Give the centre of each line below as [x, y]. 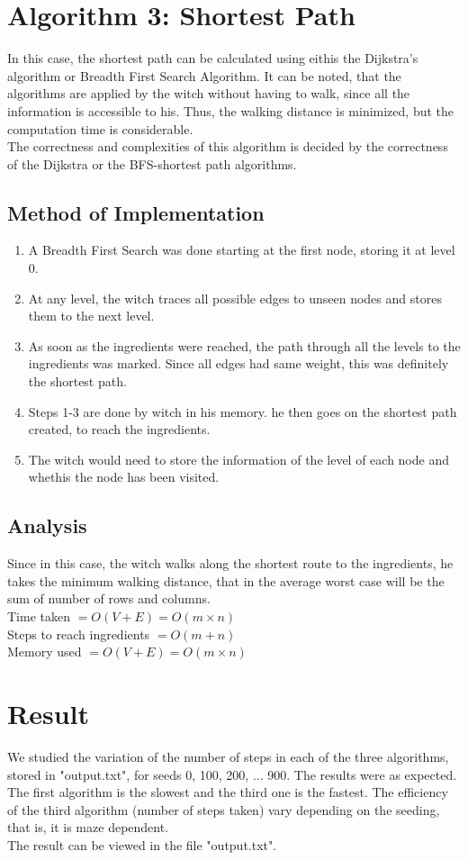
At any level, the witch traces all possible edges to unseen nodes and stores [235, 298]
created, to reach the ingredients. [119, 429]
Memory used [45, 652]
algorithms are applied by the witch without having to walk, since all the [209, 93]
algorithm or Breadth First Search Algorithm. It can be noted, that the [204, 75]
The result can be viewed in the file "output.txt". [142, 844]
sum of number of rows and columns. [109, 598]
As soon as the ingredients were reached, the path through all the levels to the [244, 345]
